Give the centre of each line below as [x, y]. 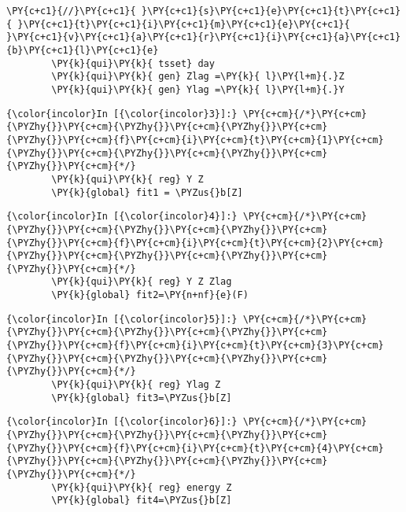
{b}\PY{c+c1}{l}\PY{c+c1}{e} [83, 50]
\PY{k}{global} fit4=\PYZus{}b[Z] [142, 501]
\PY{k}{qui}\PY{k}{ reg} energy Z [142, 487]
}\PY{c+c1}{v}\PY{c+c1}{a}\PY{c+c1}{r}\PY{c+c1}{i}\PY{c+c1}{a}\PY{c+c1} [204, 37]
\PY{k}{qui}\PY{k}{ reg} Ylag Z [136, 385]
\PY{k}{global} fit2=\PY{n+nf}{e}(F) [150, 295]
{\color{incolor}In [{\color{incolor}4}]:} [122, 217]
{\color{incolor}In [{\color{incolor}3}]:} [122, 114]
